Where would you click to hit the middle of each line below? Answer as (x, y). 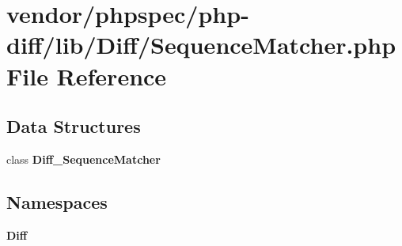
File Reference (87, 76)
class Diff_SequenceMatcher (83, 159)
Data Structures (74, 126)
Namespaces (57, 201)
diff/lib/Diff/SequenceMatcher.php (201, 45)
